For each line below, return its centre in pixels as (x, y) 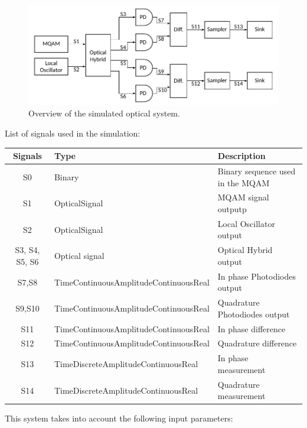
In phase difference (252, 328)
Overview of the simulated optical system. (104, 113)
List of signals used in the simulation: (73, 133)
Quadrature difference (257, 343)
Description (241, 156)
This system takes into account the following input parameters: (119, 418)
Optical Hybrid (245, 250)
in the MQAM (244, 182)
